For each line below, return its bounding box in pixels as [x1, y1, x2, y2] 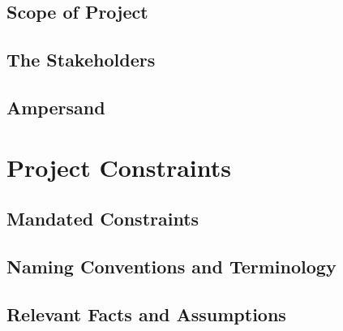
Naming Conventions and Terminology [6, 253, 337, 278]
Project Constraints [6, 150, 231, 183]
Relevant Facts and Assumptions [6, 301, 286, 326]
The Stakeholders [6, 47, 156, 72]
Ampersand [6, 94, 105, 119]
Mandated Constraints [6, 206, 199, 231]
